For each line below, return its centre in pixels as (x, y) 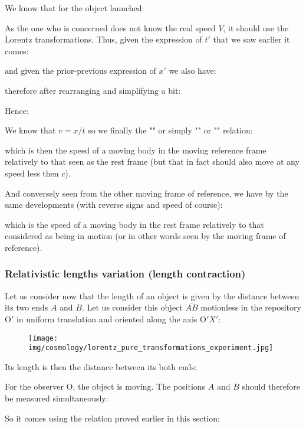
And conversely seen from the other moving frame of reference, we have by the (147, 193)
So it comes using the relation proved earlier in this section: (112, 418)
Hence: (17, 110)
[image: (43, 338)
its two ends (27, 307)
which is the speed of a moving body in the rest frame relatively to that (134, 224)
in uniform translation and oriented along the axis (107, 318)
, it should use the (256, 27)
